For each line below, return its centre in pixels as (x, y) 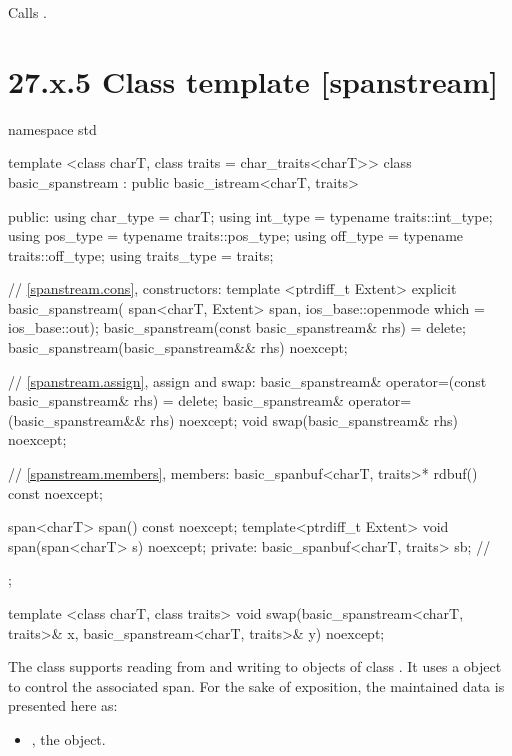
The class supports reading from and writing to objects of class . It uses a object (255, 666)
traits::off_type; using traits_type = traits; (141, 254)
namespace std (52, 128)
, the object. (68, 738)
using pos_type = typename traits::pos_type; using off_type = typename (236, 235)
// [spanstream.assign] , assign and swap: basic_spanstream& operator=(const (247, 380)
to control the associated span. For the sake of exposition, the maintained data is (256, 685)
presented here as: (63, 705)
